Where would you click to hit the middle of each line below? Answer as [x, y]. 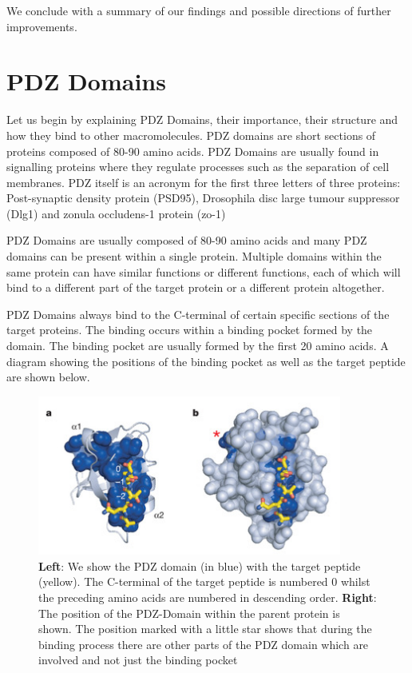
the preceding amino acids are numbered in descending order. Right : [208, 597]
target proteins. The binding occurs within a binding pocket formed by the [190, 330]
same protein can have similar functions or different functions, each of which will [204, 271]
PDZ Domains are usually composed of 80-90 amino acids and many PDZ [187, 240]
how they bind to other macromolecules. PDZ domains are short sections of [191, 135]
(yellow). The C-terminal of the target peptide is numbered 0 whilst [204, 581]
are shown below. [48, 377]
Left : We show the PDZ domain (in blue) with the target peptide [200, 565]
